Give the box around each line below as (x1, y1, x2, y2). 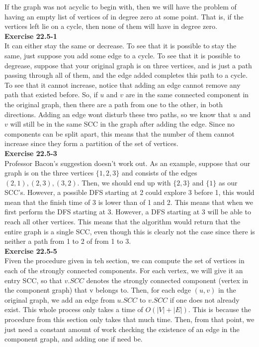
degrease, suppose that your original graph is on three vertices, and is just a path (4, 60, 252, 70)
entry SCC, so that (4, 275, 63, 285)
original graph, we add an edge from (4, 294, 115, 305)
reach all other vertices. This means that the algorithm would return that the (4, 216, 241, 227)
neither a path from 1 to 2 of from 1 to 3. (4, 236, 131, 246)
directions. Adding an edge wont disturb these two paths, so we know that (4, 109, 231, 119)
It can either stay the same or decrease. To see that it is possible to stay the (4, 40, 237, 51)
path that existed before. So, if (4, 89, 98, 100)
